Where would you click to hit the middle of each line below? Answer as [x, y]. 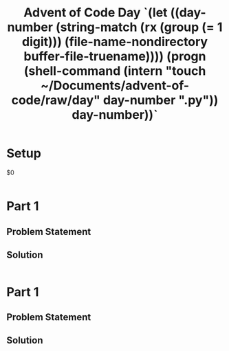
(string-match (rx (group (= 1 [139, 27]
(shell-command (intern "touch [115, 71]
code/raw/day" [56, 100]
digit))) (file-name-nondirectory [115, 42]
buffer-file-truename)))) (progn [115, 57]
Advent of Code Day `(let [95, 13]
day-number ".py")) [161, 100]
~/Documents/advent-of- [115, 86]
